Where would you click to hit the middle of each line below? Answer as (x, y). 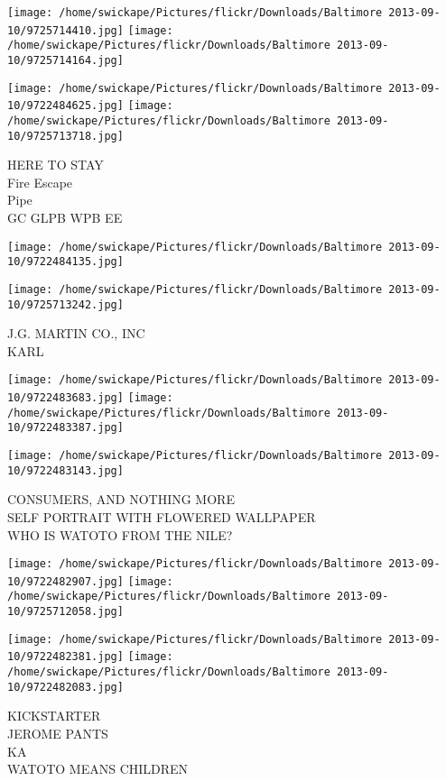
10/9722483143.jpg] (65, 470)
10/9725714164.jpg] (65, 60)
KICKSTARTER (54, 716)
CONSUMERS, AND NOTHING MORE (121, 499)
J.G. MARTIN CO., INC (76, 333)
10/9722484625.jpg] (65, 106)
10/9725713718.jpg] (65, 136)
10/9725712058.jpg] (65, 612)
